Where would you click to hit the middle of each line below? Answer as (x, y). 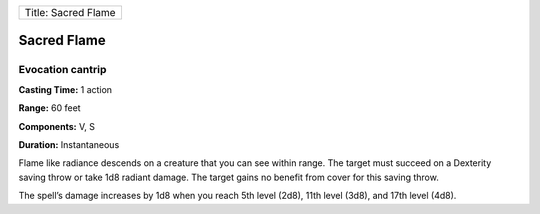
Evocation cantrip (62, 70)
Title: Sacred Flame (70, 12)
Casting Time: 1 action (65, 89)
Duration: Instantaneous (69, 144)
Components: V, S (56, 126)
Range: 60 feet (49, 108)
